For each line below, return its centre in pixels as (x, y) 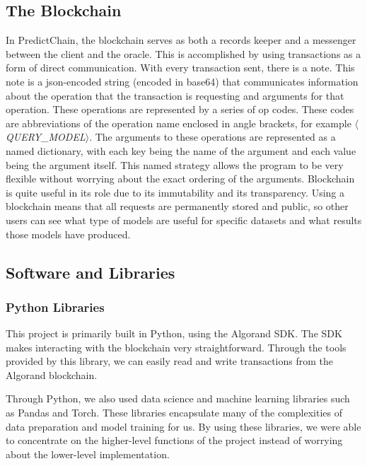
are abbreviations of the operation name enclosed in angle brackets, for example (179, 123)
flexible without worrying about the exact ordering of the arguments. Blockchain (180, 179)
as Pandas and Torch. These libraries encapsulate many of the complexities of (174, 413)
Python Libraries (55, 307)
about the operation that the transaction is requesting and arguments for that (175, 95)
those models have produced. (68, 234)
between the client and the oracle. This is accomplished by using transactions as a (183, 53)
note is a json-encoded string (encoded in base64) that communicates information (182, 81)
